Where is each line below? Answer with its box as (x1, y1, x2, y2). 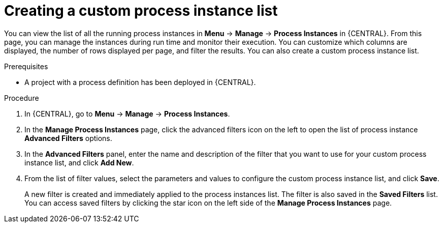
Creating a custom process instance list (4, 2, 278, 19)
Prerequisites (4, 62, 48, 71)
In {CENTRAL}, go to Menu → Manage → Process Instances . (24, 109, 230, 118)
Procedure (4, 93, 39, 102)
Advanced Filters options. (24, 133, 112, 143)
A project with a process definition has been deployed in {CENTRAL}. (24, 77, 256, 87)
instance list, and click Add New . (24, 158, 134, 167)
